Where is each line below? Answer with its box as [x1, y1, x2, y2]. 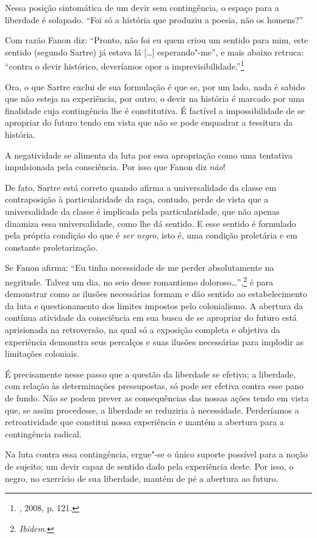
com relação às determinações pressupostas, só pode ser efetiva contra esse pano [5, 379, 304, 392]
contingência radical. [5, 427, 82, 440]
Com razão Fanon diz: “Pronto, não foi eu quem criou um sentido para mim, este [5, 34, 308, 46]
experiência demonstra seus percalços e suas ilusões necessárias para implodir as [5, 335, 304, 348]
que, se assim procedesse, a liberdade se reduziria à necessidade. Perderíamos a [5, 403, 299, 416]
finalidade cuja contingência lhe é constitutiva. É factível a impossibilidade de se [5, 104, 305, 117]
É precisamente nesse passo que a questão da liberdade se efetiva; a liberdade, [5, 367, 296, 380]
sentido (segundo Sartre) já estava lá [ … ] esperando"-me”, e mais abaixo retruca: [5, 45, 304, 58]
